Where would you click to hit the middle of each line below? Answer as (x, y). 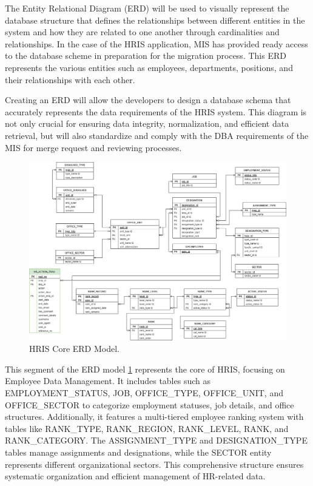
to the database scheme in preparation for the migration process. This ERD (146, 56)
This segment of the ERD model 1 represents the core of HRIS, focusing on (145, 369)
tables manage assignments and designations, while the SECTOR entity (138, 452)
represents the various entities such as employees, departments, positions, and (149, 67)
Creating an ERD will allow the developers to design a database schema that (148, 100)
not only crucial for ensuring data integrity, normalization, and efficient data (147, 123)
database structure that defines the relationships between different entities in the (155, 20)
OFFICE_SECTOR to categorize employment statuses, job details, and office (150, 404)
